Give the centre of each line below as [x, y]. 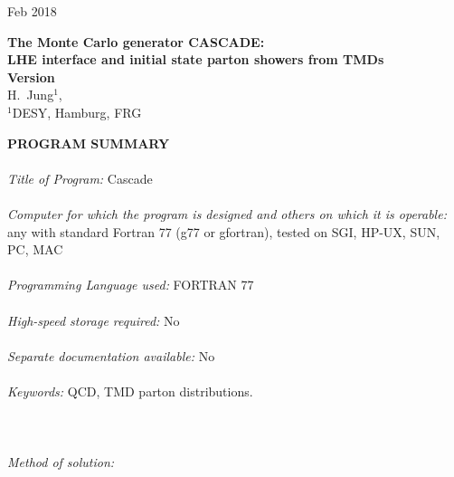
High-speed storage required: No [94, 320]
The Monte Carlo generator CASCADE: [136, 41]
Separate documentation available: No [111, 355]
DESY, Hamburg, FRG [77, 112]
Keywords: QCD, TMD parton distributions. [130, 391]
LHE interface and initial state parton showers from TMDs [196, 59]
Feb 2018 [32, 11]
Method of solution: [61, 462]
